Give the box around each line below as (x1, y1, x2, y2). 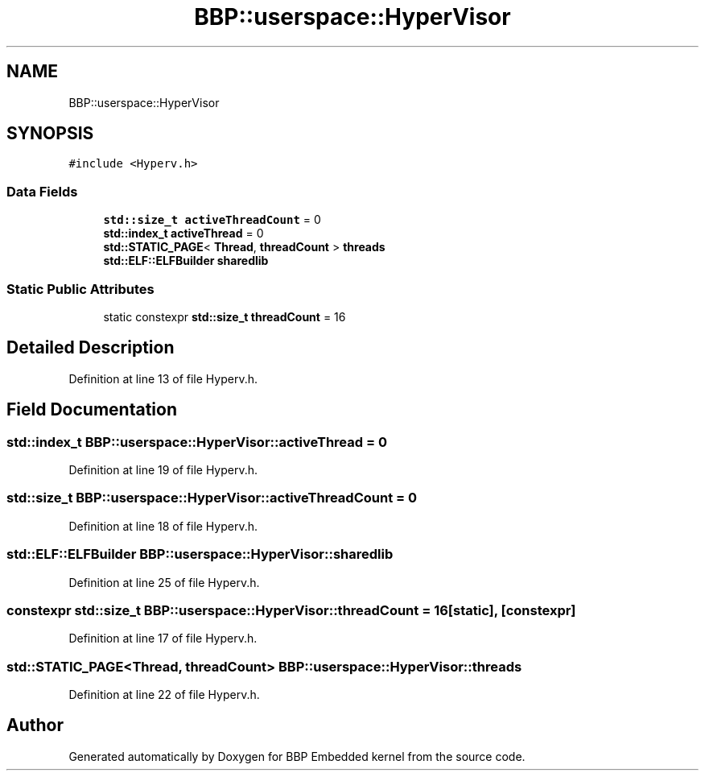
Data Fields (6, 183, 78, 200)
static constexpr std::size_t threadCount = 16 (103, 309, 346, 324)
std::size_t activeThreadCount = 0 (103, 213, 321, 227)
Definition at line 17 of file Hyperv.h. (68, 631, 258, 646)
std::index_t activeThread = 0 (103, 226, 264, 241)
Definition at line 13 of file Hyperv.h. (68, 371, 258, 386)
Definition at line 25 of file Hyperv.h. (68, 575, 260, 589)
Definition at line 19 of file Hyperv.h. (68, 463, 258, 477)
